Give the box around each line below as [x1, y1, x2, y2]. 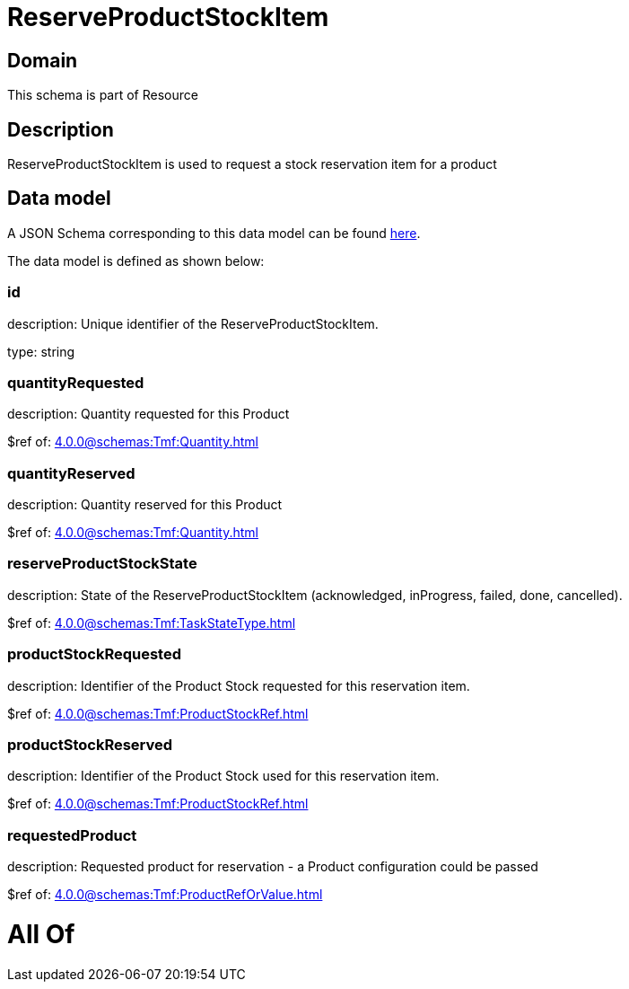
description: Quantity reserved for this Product [7, 497, 283, 513]
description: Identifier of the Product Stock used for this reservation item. [7, 768, 440, 784]
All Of [7, 918, 75, 949]
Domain [7, 49, 78, 72]
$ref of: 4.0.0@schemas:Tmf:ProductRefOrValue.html [7, 887, 323, 903]
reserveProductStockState [7, 554, 197, 573]
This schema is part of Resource [7, 87, 198, 103]
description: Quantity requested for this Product [7, 406, 290, 422]
